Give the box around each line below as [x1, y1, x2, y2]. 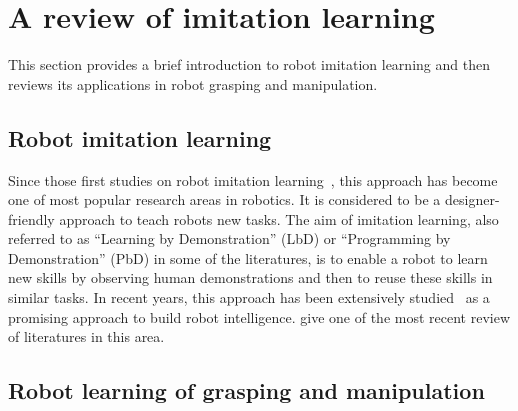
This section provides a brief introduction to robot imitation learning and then [8, 54, 490, 75]
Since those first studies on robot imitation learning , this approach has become [8, 169, 498, 190]
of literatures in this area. [8, 326, 165, 347]
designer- [444, 189, 500, 210]
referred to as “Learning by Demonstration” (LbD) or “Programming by [8, 228, 451, 249]
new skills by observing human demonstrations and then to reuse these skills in [8, 267, 493, 288]
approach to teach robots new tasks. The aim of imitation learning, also [59, 208, 499, 229]
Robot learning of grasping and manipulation [8, 375, 485, 406]
